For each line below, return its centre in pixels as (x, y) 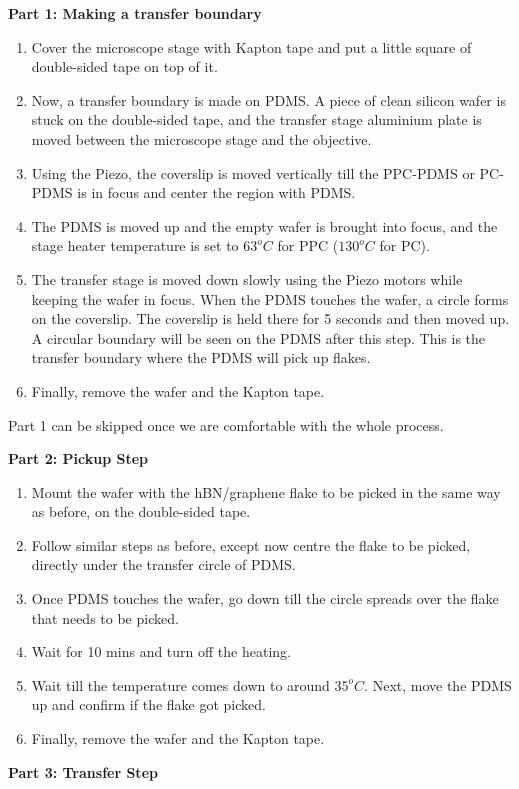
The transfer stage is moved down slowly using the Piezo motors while (247, 278)
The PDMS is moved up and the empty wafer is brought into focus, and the (264, 225)
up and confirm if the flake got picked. (148, 704)
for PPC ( (308, 245)
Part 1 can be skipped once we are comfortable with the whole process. (226, 424)
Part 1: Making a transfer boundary (135, 13)
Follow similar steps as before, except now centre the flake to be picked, (251, 544)
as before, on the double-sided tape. (141, 511)
